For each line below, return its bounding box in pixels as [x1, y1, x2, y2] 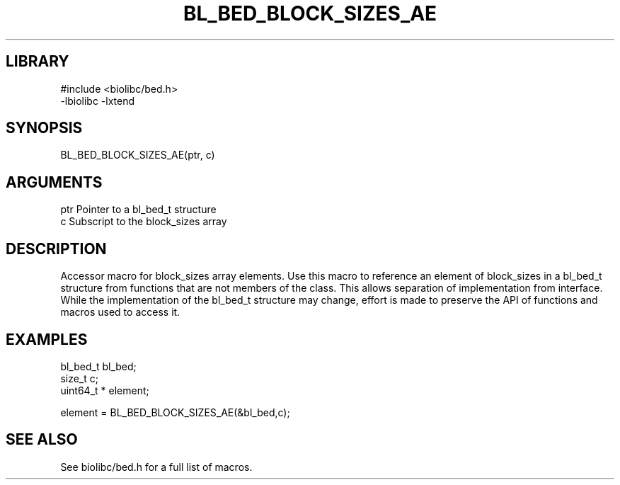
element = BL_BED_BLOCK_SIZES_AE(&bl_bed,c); [60, 406, 290, 418]
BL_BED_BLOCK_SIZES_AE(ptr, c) [60, 149, 215, 161]
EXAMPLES [6, 330, 88, 348]
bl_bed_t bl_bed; [60, 360, 137, 372]
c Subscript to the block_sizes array [60, 215, 227, 228]
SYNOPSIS [6, 119, 83, 137]
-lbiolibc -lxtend [60, 94, 135, 107]
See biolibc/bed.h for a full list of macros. [60, 460, 253, 473]
